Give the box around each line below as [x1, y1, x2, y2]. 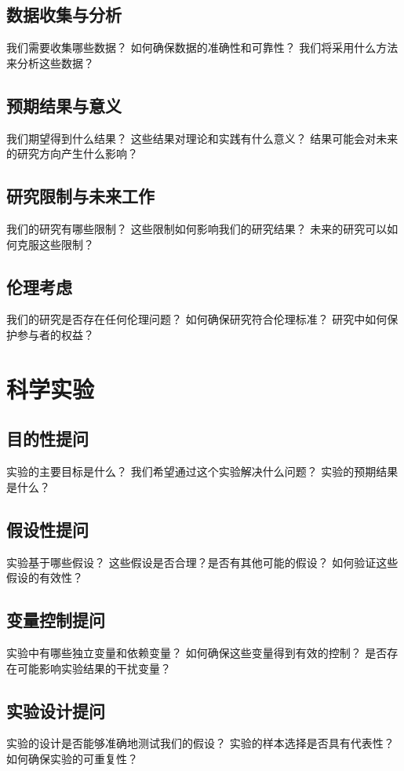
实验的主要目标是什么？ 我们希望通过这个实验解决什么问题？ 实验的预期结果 [6, 463, 399, 480]
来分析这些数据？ [6, 54, 94, 71]
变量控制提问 [6, 608, 105, 632]
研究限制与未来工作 [6, 184, 155, 208]
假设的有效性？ [6, 569, 83, 586]
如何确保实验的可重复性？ [6, 750, 138, 766]
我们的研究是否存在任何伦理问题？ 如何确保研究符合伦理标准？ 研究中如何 [6, 311, 388, 327]
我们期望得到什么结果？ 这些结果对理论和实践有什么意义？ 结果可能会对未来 [6, 130, 399, 146]
